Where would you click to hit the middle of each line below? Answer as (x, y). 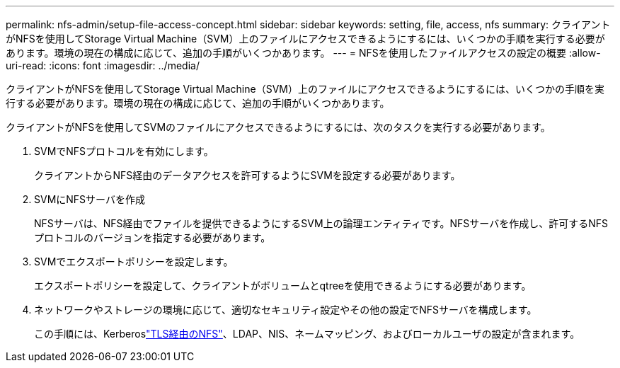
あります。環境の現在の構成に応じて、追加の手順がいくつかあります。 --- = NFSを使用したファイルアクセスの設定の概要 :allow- (303, 53)
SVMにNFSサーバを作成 (90, 199)
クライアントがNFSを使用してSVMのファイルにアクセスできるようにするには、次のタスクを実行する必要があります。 (278, 127)
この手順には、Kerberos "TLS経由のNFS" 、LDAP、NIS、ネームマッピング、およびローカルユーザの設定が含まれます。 (307, 334)
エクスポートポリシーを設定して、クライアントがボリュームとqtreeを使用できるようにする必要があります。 (283, 286)
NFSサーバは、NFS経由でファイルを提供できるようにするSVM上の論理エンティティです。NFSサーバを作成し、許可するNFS (321, 223)
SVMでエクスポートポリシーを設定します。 (134, 261)
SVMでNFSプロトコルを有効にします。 (124, 151)
